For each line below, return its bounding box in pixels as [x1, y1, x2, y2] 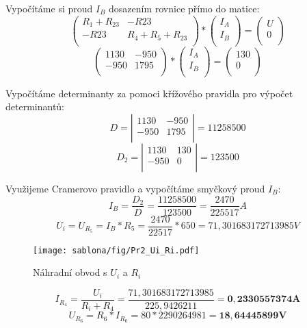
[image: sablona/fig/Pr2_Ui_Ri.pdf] [33, 245, 200, 255]
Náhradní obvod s [33, 265, 107, 279]
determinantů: [5, 99, 65, 114]
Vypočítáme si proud [5, 1, 93, 15]
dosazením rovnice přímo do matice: [109, 1, 260, 15]
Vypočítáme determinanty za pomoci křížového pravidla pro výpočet [5, 86, 293, 100]
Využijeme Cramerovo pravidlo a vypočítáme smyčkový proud [5, 181, 265, 195]
